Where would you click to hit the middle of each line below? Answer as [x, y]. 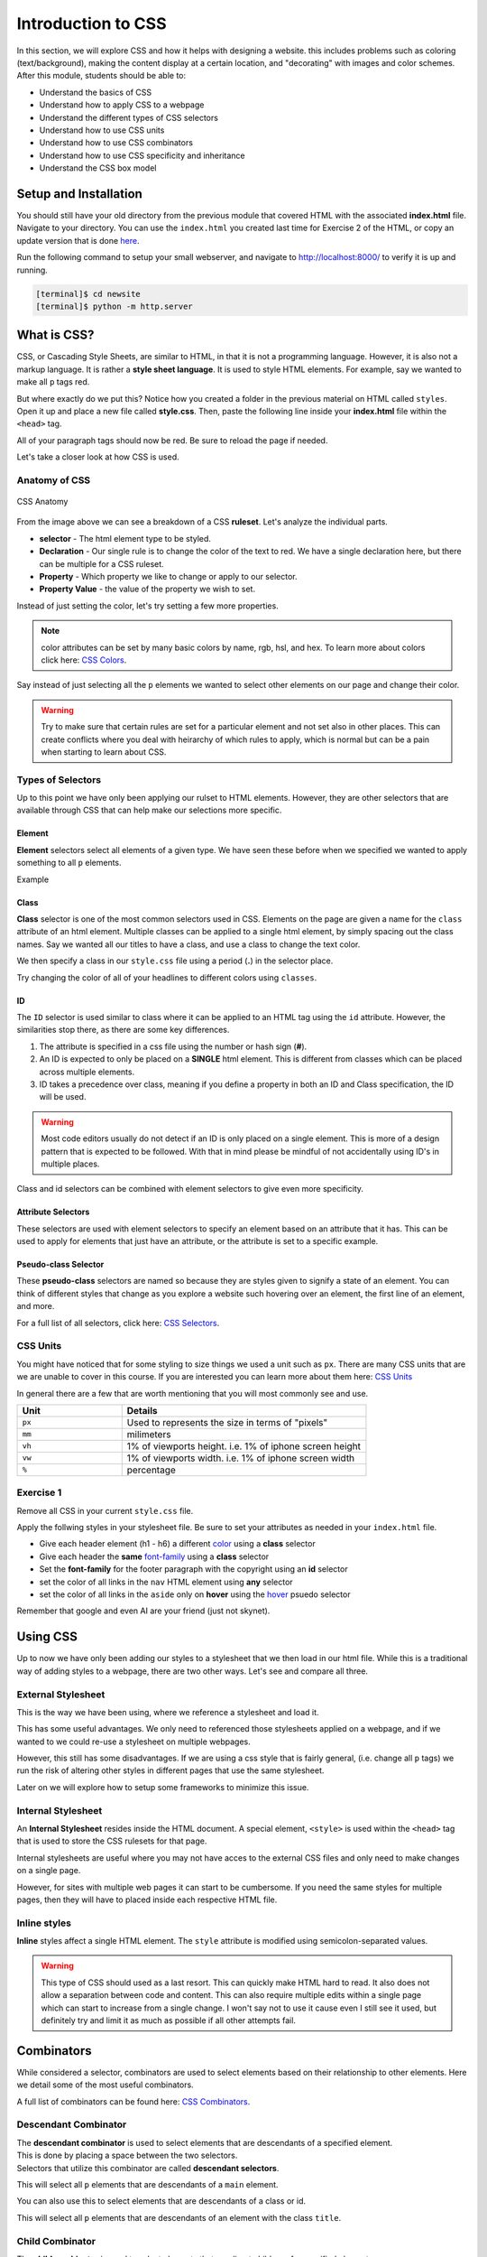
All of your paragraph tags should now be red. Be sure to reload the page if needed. [172, 440]
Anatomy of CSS [54, 480]
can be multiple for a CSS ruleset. [101, 563]
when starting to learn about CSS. [104, 752]
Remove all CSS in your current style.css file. [105, 1510]
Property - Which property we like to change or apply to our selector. [168, 577]
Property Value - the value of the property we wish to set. [147, 589]
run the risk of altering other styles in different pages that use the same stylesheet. [170, 1770]
